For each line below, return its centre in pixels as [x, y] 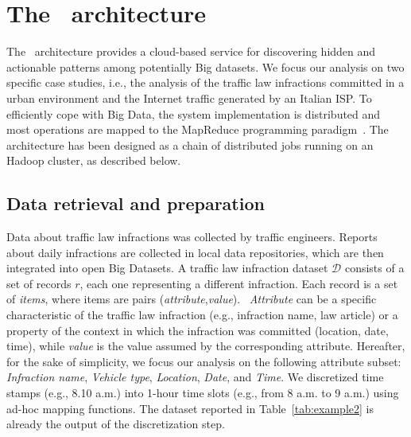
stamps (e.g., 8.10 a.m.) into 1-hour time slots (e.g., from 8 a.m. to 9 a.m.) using [203, 393]
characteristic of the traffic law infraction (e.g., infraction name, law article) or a [202, 315]
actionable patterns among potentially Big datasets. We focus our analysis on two [205, 66]
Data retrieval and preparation [136, 203]
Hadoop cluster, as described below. [94, 160]
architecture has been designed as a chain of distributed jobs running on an [190, 144]
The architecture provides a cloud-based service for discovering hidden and [191, 51]
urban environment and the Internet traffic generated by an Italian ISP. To [189, 98]
